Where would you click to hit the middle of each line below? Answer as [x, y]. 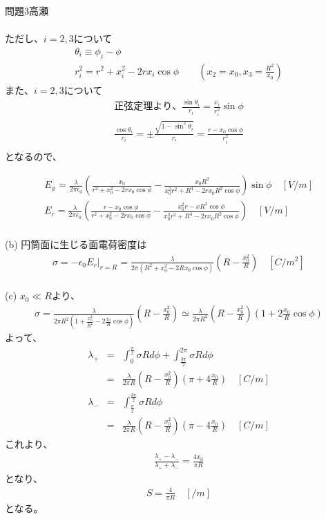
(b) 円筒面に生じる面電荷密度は [76, 244]
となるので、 [34, 156]
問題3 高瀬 [27, 10]
